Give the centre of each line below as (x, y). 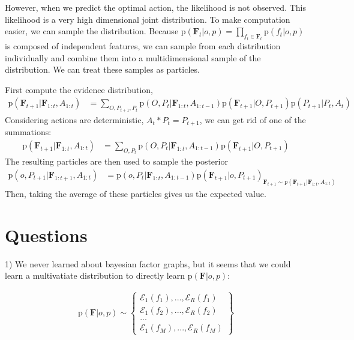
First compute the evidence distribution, (79, 89)
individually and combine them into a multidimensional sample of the (133, 57)
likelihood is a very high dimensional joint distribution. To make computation (148, 19)
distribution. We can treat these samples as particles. (102, 69)
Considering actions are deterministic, (74, 119)
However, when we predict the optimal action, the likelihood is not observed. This (155, 7)
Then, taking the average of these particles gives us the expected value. (136, 193)
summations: (28, 132)
